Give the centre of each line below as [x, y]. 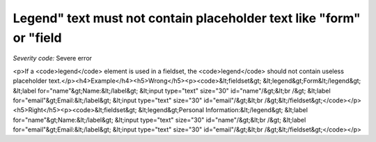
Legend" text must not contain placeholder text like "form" [187, 18]
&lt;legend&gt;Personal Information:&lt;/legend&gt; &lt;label [223, 110]
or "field [37, 38]
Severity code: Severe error [53, 58]
